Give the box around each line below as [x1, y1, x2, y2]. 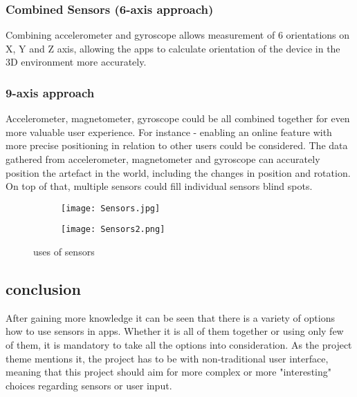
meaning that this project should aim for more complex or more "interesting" [6, 365, 331, 379]
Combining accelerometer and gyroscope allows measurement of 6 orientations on [6, 28, 350, 42]
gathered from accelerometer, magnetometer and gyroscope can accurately [6, 152, 320, 166]
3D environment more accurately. [6, 55, 147, 69]
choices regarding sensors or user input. [6, 378, 172, 392]
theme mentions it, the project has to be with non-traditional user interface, [6, 351, 329, 365]
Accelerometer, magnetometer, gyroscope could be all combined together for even [6, 111, 350, 126]
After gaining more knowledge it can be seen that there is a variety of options [6, 310, 335, 325]
